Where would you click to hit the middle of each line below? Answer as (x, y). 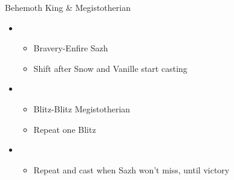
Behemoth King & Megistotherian (68, 7)
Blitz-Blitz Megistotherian (82, 108)
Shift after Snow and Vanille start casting (110, 68)
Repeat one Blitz (65, 129)
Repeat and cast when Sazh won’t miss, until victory (132, 169)
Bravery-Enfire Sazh (71, 48)
